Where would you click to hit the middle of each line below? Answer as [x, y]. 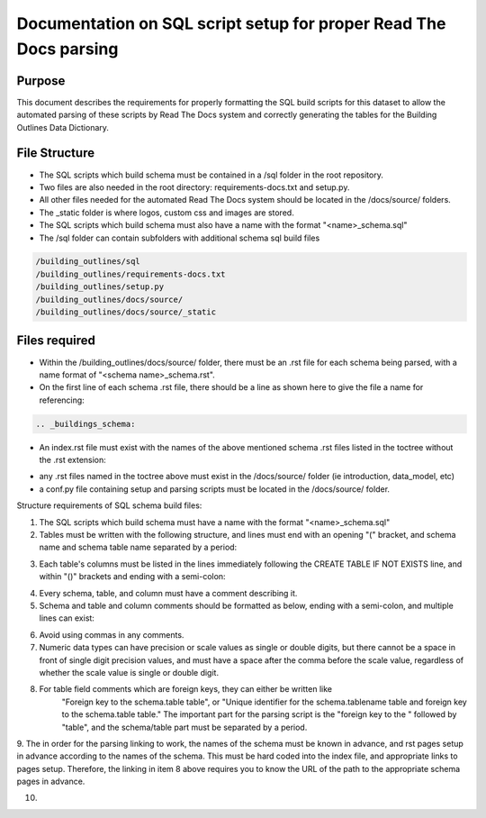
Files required [56, 341]
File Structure [55, 153]
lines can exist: [67, 618]
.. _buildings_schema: [85, 424]
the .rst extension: [73, 460]
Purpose [41, 81]
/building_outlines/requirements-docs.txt [130, 274]
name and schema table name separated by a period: [138, 547]
